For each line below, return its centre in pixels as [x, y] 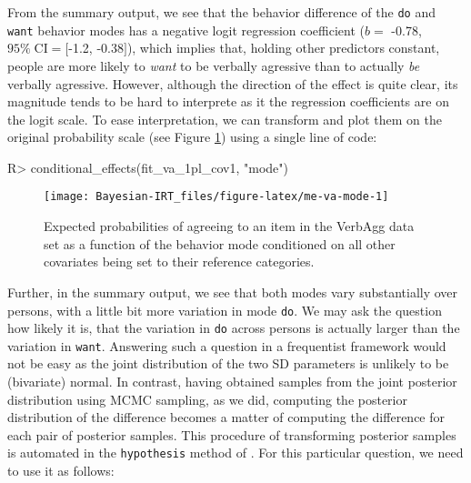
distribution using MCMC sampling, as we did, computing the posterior [207, 399]
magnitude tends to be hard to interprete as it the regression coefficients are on [228, 101]
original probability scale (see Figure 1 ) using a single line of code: [192, 137]
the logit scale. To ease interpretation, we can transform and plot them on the [225, 119]
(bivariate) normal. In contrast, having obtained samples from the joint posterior [232, 382]
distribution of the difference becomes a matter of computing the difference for [226, 417]
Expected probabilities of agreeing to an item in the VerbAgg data [229, 226]
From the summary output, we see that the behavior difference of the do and [221, 12]
